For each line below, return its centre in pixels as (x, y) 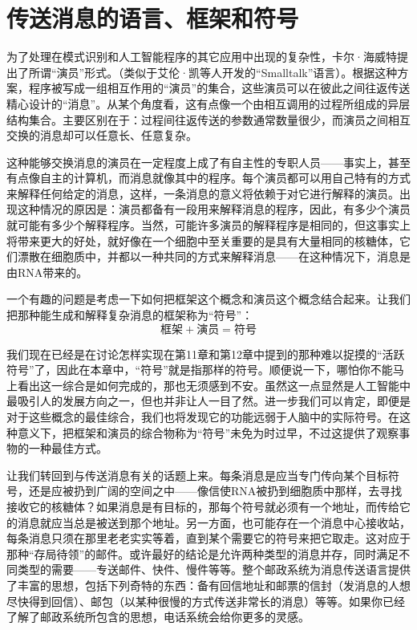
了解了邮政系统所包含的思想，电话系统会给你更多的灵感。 (158, 617)
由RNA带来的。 (47, 272)
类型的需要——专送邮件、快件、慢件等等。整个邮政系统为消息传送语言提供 (214, 569)
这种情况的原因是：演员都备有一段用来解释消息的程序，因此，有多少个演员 (214, 209)
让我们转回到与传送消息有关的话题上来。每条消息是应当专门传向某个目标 (197, 475)
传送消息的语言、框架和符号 (153, 18)
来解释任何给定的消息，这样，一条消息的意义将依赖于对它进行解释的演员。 (203, 193)
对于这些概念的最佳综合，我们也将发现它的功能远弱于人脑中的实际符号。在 (203, 417)
